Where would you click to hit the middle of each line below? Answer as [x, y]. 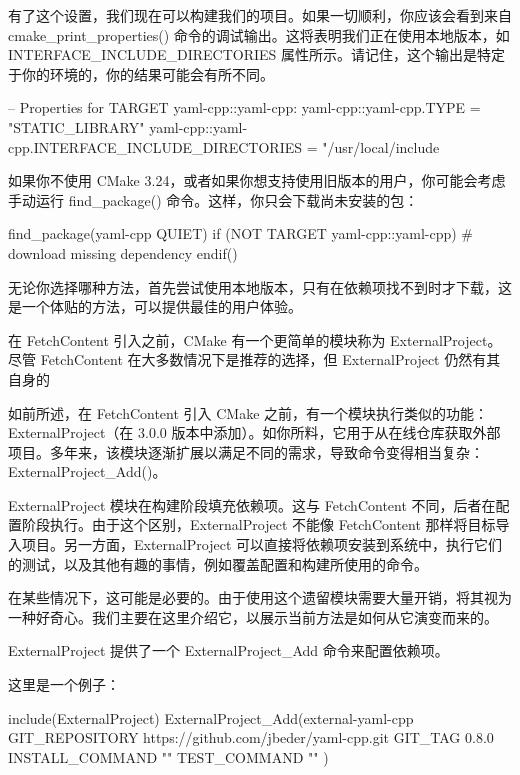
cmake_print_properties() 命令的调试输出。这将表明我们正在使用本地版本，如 [259, 34]
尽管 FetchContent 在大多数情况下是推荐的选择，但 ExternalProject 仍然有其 [254, 359]
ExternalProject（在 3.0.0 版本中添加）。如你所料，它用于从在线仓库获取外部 [254, 432]
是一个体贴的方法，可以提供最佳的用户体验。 [155, 306]
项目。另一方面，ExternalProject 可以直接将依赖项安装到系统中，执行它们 [261, 544]
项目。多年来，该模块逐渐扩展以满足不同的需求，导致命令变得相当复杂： [246, 451]
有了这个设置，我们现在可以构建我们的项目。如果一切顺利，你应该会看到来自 [260, 15]
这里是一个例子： [64, 684]
